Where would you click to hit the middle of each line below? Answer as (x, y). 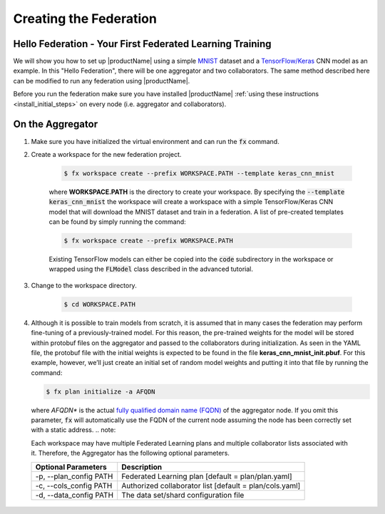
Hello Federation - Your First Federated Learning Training (142, 44)
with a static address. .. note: (73, 430)
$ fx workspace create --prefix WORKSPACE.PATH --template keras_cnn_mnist (199, 173)
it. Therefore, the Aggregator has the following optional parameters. (130, 453)
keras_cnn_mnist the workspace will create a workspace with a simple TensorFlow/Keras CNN (191, 202)
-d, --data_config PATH (75, 495)
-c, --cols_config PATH (74, 485)
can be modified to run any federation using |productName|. (102, 81)
